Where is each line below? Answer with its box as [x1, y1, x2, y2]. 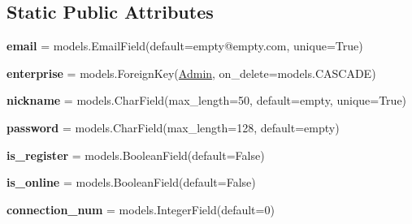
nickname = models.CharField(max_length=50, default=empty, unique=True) [7, 92, 407, 109]
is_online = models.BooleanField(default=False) [7, 174, 256, 191]
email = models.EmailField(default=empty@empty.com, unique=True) [7, 37, 363, 54]
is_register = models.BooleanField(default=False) [7, 146, 265, 163]
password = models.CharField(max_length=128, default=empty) [7, 118, 340, 136]
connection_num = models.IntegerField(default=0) [7, 200, 275, 218]
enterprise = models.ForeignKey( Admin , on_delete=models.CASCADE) [7, 64, 376, 81]
